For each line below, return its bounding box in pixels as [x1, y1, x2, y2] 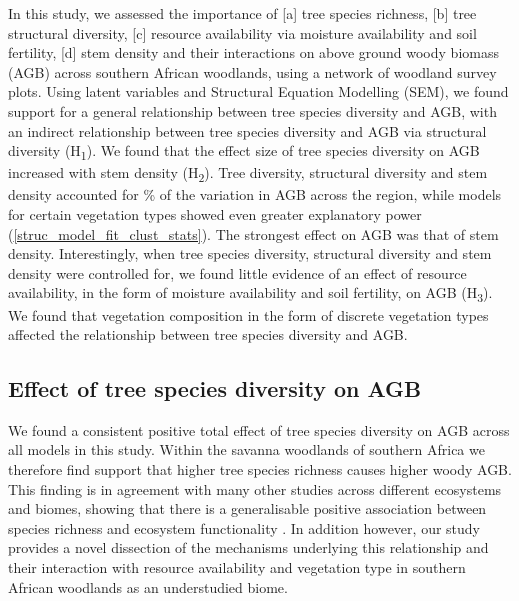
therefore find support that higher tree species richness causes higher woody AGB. [8, 459, 512, 480]
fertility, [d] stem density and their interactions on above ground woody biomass [8, 42, 499, 63]
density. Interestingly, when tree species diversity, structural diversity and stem [8, 243, 492, 264]
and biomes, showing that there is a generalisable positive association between [8, 498, 487, 519]
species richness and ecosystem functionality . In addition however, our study [8, 517, 480, 538]
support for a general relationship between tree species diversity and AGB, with [8, 100, 497, 121]
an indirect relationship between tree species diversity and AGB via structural [8, 120, 487, 141]
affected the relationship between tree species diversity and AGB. [8, 324, 408, 345]
